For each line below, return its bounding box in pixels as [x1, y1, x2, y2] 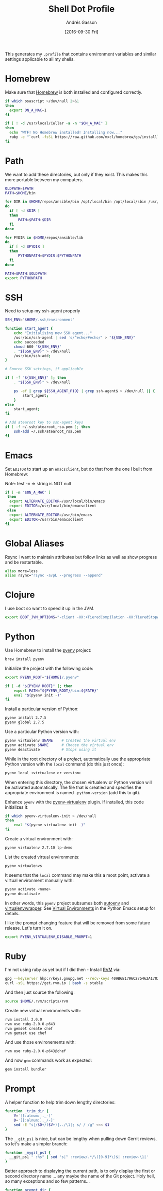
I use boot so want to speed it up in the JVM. [5, 606, 95, 612]
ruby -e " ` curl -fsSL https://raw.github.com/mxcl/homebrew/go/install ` [9, 135, 160, 139]
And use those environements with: [5, 1039, 76, 1045]
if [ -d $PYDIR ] [9, 244, 45, 249]
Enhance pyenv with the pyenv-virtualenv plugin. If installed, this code [5, 799, 144, 805]
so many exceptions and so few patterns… [5, 1178, 90, 1184]
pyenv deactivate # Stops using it [5, 747, 97, 752]
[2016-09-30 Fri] [65, 29, 98, 34]
